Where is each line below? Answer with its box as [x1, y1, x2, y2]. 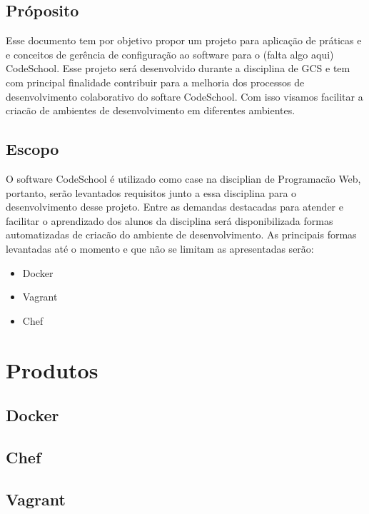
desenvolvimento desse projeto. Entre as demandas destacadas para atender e [6, 199, 343, 214]
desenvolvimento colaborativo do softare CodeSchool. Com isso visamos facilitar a [6, 89, 363, 104]
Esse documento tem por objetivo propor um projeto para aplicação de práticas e [6, 33, 362, 48]
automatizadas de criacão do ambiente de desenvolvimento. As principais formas [6, 227, 357, 242]
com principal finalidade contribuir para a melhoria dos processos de [6, 74, 305, 89]
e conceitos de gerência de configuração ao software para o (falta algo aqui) [6, 46, 334, 61]
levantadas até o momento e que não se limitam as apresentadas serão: [6, 241, 314, 256]
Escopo [6, 138, 59, 160]
